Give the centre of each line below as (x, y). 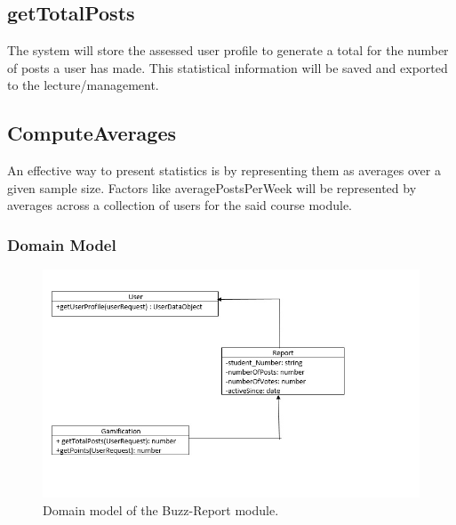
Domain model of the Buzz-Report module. (161, 509)
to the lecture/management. (83, 85)
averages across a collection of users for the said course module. (180, 205)
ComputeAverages (92, 133)
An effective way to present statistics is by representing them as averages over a (224, 170)
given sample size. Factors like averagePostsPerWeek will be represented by (212, 187)
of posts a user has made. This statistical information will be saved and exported (228, 67)
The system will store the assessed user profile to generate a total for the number (228, 50)
